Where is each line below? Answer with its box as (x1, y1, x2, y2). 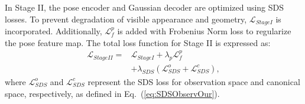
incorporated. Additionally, (5, 25, 102, 37)
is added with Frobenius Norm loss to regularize (117, 25, 291, 37)
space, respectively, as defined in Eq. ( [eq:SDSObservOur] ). (5, 87, 220, 99)
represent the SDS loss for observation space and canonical (87, 75, 300, 87)
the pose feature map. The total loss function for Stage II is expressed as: (5, 36, 271, 48)
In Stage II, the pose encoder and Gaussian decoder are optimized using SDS (5, 1, 284, 13)
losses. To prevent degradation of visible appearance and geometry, (5, 12, 247, 25)
